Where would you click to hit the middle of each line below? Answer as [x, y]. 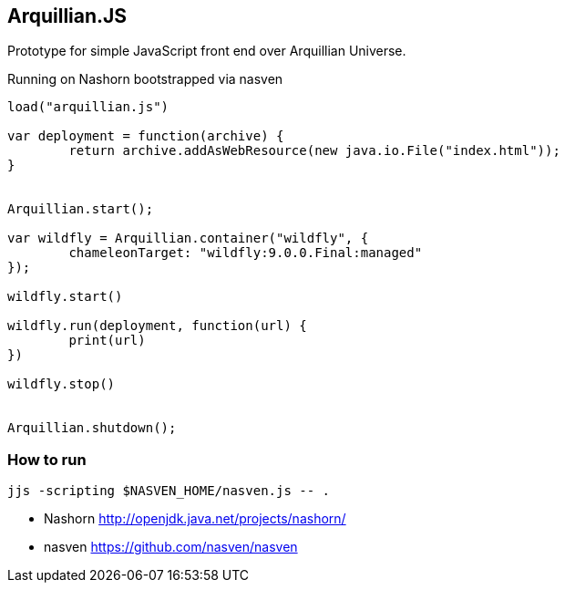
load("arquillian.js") [88, 107]
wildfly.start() [65, 297]
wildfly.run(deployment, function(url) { [157, 326]
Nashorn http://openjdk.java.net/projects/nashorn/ [195, 519]
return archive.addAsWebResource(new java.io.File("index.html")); [314, 151]
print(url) [107, 341]
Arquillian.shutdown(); [92, 428]
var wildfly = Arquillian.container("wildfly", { [188, 238]
